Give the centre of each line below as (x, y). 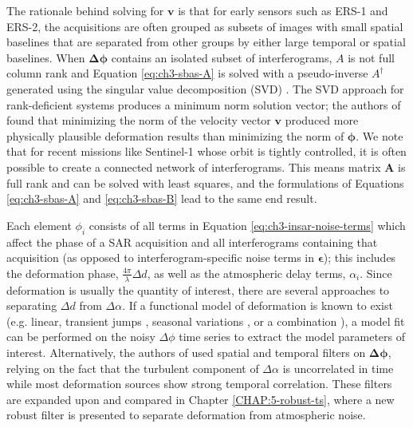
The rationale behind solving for (85, 10)
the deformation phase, (63, 273)
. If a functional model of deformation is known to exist (258, 305)
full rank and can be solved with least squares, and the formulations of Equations (205, 182)
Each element (39, 225)
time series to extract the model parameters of (292, 337)
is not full (371, 57)
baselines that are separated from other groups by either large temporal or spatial (206, 42)
